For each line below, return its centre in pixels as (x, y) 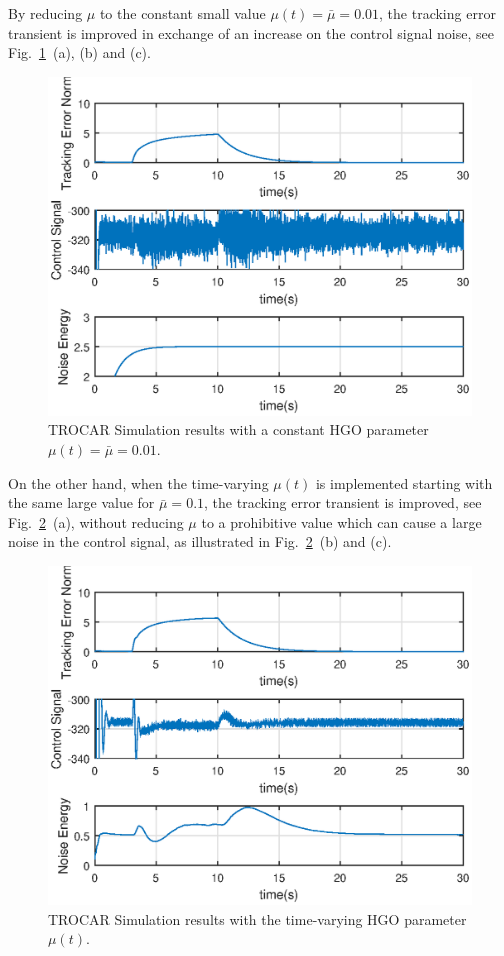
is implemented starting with (404, 482)
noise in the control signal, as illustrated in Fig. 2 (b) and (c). (200, 541)
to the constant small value (182, 13)
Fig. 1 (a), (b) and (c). (79, 52)
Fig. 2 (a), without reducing (96, 521)
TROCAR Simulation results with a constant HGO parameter (238, 429)
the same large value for (81, 502)
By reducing (45, 13)
